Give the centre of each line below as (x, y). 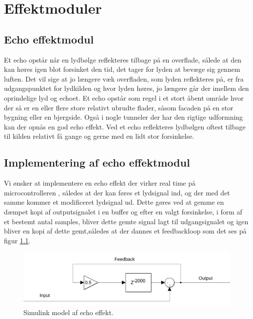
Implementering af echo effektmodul (97, 162)
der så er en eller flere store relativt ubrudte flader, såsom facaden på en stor (119, 107)
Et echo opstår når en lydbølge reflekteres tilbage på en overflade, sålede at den (123, 59)
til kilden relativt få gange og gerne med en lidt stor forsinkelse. (99, 136)
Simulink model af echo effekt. (68, 312)
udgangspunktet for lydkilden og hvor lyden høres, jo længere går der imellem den (126, 88)
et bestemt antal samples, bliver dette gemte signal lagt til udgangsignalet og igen (126, 221)
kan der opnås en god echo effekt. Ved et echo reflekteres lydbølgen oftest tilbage (125, 126)
